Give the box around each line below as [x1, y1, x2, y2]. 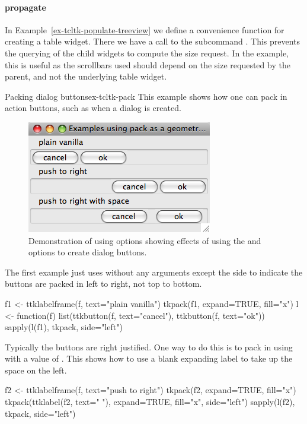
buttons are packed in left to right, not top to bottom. [5, 277, 202, 290]
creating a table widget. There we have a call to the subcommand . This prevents [5, 35, 300, 48]
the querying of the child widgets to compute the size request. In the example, [5, 46, 289, 59]
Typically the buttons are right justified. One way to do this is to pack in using [5, 340, 293, 353]
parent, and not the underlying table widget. [5, 70, 167, 83]
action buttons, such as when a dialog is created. [5, 102, 181, 114]
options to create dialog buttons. [28, 246, 147, 258]
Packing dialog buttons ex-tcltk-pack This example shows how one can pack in [5, 90, 287, 102]
